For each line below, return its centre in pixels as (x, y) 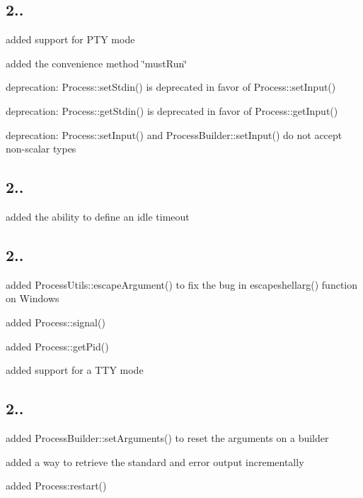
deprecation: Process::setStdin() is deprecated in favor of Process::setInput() (171, 87)
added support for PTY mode (70, 39)
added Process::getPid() (57, 346)
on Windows (33, 298)
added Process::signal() (56, 322)
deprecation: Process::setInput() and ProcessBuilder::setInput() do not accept (174, 134)
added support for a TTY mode (75, 370)
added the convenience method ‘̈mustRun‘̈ (97, 63)
